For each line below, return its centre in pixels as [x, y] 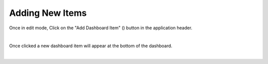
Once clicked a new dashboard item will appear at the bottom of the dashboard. [91, 46]
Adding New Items [48, 13]
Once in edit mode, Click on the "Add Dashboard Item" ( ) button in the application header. [101, 28]
